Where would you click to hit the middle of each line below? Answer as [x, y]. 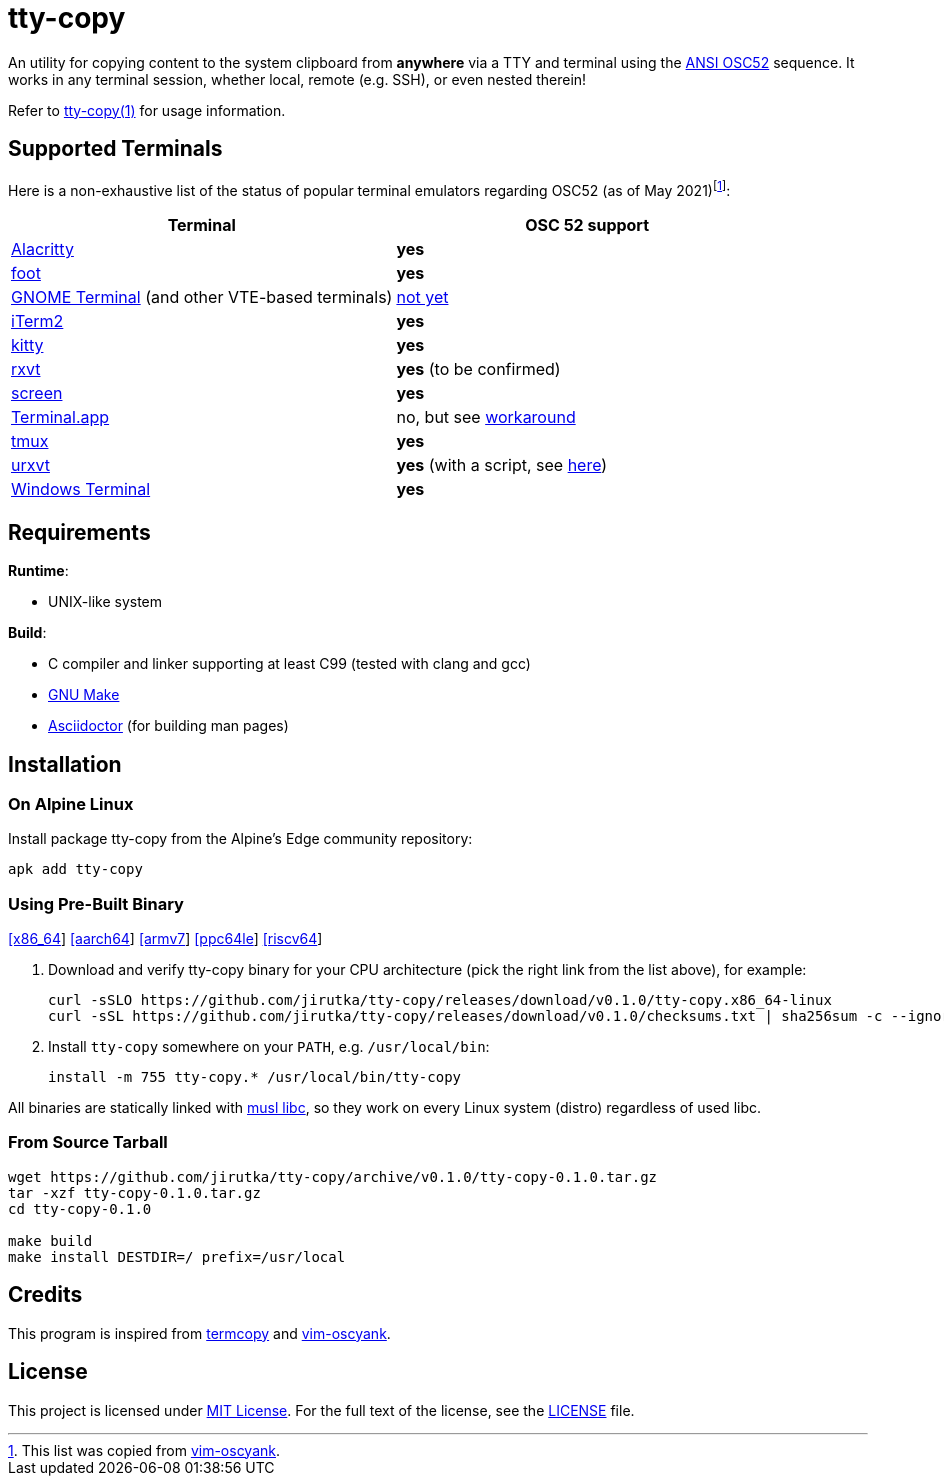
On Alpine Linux [71, 803]
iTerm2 [37, 321]
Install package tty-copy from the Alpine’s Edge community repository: [240, 839]
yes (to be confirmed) [478, 369]
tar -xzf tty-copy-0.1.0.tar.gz [134, 1192]
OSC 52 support [587, 225]
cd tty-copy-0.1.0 [80, 1208]
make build [50, 1240]
